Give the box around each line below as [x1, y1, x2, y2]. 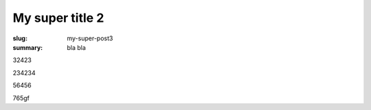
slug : [12, 34, 27, 42]
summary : [12, 43, 43, 51]
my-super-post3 [67, 34, 113, 42]
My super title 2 [12, 10, 104, 25]
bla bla [67, 43, 86, 51]
